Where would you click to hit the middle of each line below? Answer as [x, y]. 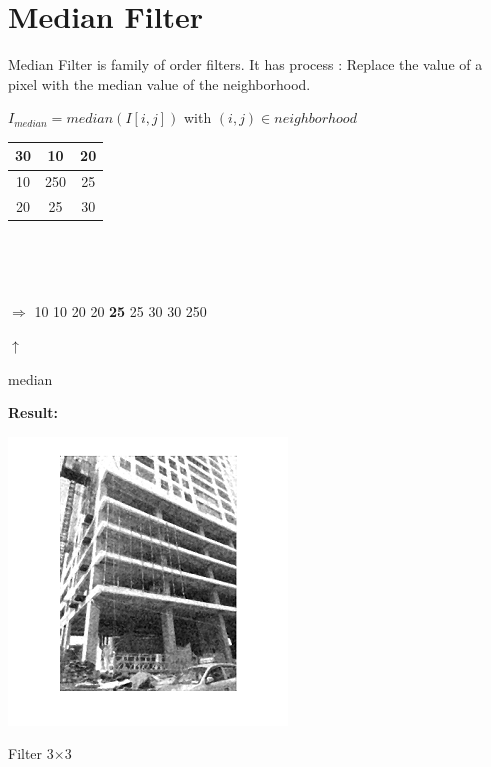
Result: [33, 412]
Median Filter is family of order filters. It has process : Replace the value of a [245, 64]
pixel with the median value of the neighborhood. [159, 83]
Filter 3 [31, 753]
